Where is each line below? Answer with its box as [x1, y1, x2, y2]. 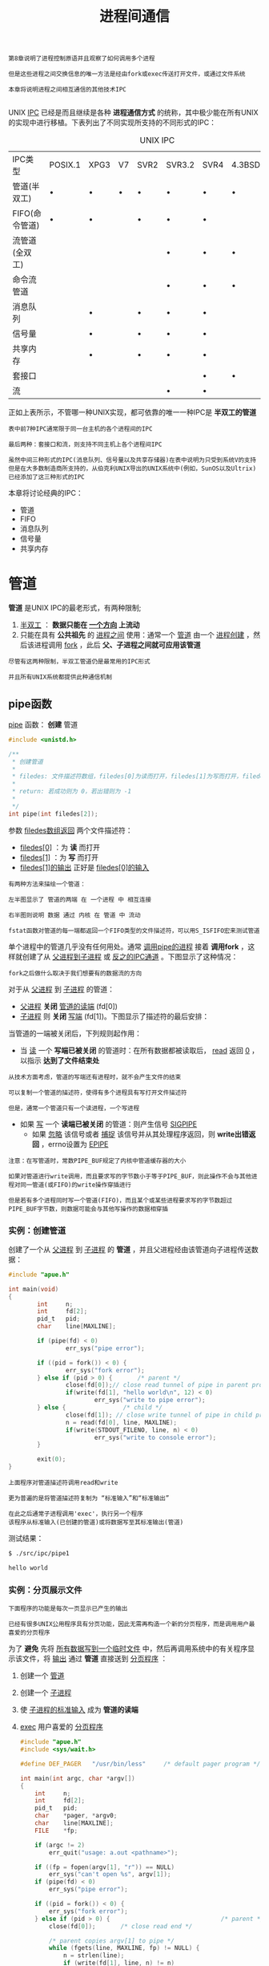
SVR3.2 [166, 160, 195, 171]
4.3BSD [231, 160, 261, 171]
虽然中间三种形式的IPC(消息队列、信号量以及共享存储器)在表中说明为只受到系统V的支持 [8, 456, 256, 464]
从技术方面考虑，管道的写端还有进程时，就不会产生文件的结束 [8, 1072, 182, 1081]
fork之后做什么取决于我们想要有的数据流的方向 [8, 969, 143, 977]
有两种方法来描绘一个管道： [8, 880, 86, 888]
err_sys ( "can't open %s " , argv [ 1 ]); [49, 1871, 171, 1879]
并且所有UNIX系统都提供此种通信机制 [8, 673, 112, 682]
